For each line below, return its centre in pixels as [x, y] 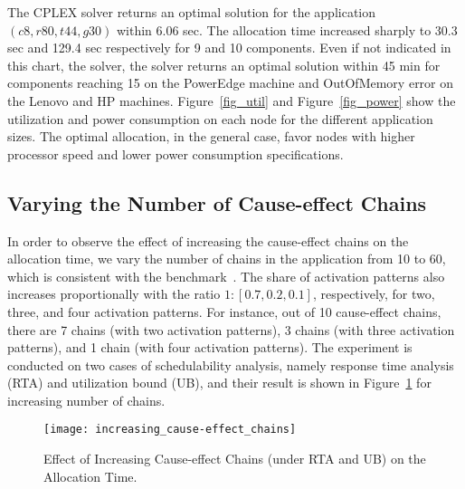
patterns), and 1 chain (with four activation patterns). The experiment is [210, 347]
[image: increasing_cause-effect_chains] [170, 430]
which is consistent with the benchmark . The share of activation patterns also [226, 276]
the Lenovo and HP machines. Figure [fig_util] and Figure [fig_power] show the [232, 100]
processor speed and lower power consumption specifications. [176, 153]
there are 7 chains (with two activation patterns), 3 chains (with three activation [231, 329]
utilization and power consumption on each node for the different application [220, 118]
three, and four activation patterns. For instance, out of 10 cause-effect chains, [224, 311]
